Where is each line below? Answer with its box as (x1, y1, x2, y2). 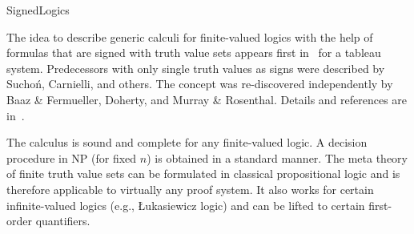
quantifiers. (35, 212, 90, 229)
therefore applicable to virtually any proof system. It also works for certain (6, 180, 374, 197)
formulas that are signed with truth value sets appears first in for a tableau (6, 44, 381, 61)
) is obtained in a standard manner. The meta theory (147, 149, 408, 166)
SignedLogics (6, 2, 70, 18)
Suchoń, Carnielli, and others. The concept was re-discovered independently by (6, 75, 393, 92)
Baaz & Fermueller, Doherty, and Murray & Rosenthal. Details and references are (6, 91, 408, 107)
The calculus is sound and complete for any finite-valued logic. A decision (6, 134, 368, 151)
